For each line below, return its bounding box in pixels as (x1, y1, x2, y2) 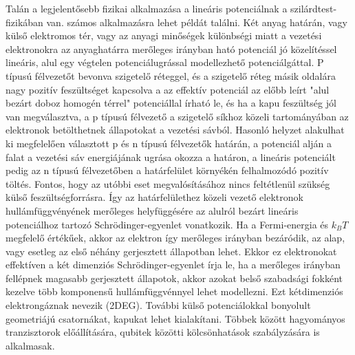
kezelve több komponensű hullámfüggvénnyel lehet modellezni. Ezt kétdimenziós (6, 284, 343, 299)
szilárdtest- (290, 1, 337, 15)
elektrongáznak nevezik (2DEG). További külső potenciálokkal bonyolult (6, 298, 311, 312)
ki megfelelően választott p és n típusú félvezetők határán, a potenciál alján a (6, 136, 332, 150)
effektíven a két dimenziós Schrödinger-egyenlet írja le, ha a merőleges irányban (6, 257, 341, 272)
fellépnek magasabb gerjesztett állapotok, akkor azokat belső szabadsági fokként (6, 270, 343, 285)
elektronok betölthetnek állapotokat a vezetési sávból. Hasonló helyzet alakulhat (6, 122, 345, 137)
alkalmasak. (6, 338, 55, 352)
